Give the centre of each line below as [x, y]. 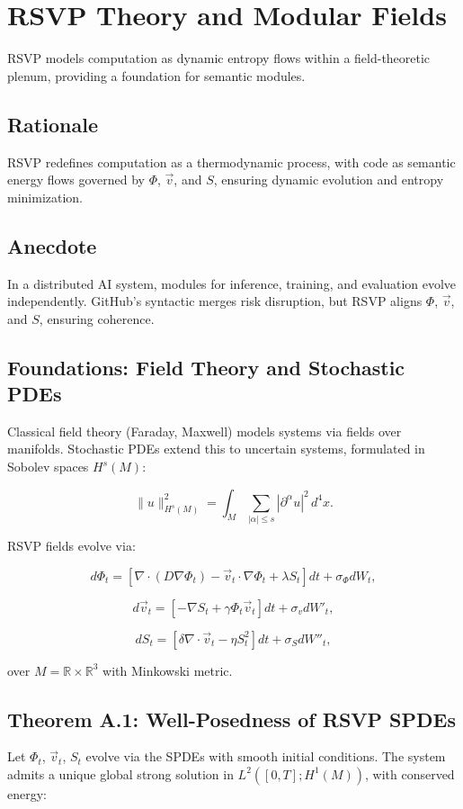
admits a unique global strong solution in [120, 773]
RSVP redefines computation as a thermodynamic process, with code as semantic [231, 162]
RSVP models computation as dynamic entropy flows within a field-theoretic [219, 58]
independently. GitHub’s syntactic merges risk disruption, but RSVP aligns [215, 301]
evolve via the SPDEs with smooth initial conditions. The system [266, 756]
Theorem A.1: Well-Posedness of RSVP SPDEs [231, 719]
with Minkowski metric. [168, 670]
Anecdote [52, 245]
